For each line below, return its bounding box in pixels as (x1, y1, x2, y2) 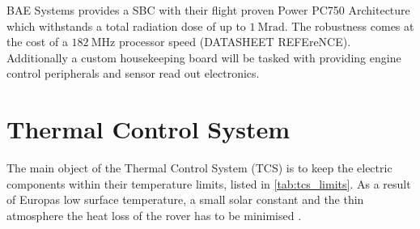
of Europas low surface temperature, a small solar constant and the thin (6, 191, 364, 208)
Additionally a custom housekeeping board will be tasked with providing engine (6, 49, 401, 66)
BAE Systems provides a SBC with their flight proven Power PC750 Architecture (6, 2, 410, 18)
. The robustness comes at (284, 17, 414, 34)
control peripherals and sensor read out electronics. (6, 65, 260, 82)
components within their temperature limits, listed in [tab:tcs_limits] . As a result (6, 175, 411, 192)
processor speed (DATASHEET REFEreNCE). (118, 33, 351, 50)
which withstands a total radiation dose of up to (6, 17, 246, 34)
